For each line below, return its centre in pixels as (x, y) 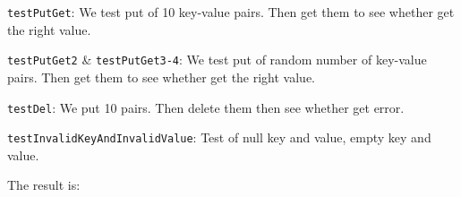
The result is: (44, 185)
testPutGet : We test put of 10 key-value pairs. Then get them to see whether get (231, 12)
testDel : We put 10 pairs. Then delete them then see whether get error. (206, 107)
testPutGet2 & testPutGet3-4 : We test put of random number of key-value (217, 60)
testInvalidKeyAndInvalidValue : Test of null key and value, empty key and (219, 137)
